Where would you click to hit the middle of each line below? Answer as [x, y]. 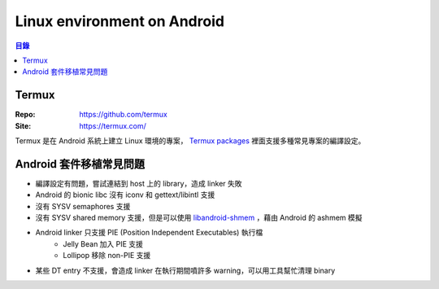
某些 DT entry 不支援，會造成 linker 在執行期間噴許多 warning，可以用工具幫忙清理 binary [185, 270]
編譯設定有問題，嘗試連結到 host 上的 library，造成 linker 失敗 [139, 183]
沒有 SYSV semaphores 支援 [83, 206]
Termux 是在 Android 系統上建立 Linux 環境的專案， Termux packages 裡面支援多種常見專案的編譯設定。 [190, 141]
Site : [23, 125]
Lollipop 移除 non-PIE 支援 [107, 256]
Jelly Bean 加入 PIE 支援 [103, 243]
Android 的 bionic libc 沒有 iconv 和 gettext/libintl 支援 [125, 195]
